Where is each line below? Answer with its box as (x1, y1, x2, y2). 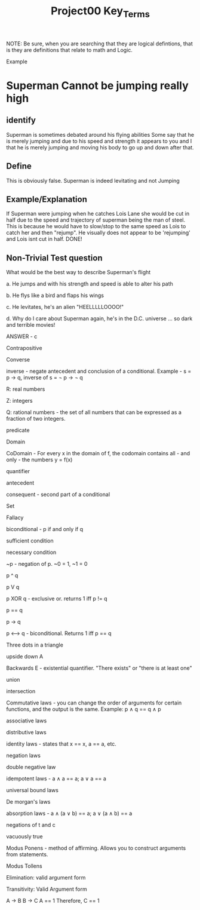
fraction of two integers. (6, 415, 66, 422)
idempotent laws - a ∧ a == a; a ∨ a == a (6, 775, 106, 782)
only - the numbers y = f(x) (6, 456, 73, 464)
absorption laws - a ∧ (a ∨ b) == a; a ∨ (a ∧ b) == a (6, 810, 133, 817)
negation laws (6, 752, 41, 759)
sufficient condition (6, 537, 54, 544)
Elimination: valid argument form (6, 874, 86, 881)
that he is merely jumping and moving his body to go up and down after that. (6, 143, 194, 151)
